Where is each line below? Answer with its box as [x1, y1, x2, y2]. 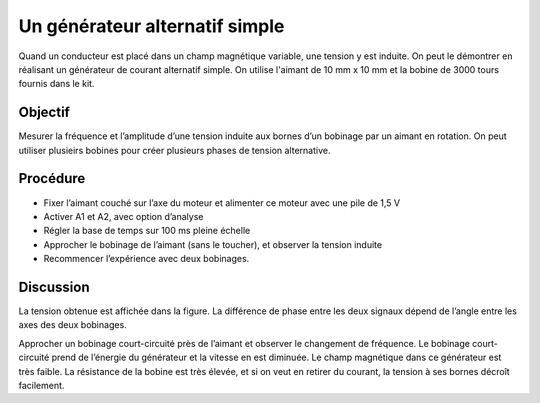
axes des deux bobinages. [18, 319, 127, 331]
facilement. [18, 379, 65, 391]
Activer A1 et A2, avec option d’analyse [43, 210, 204, 222]
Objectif [18, 104, 70, 121]
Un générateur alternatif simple [18, 15, 285, 37]
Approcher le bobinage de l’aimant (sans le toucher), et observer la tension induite [43, 238, 383, 250]
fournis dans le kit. [18, 78, 95, 90]
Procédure [18, 170, 86, 187]
